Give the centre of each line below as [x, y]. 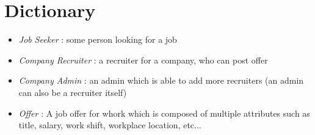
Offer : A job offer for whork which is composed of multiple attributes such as [164, 113]
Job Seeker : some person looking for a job [98, 39]
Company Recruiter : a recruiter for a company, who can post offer [143, 60]
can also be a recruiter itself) [73, 92]
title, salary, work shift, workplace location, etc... [110, 125]
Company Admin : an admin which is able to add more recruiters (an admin [161, 80]
